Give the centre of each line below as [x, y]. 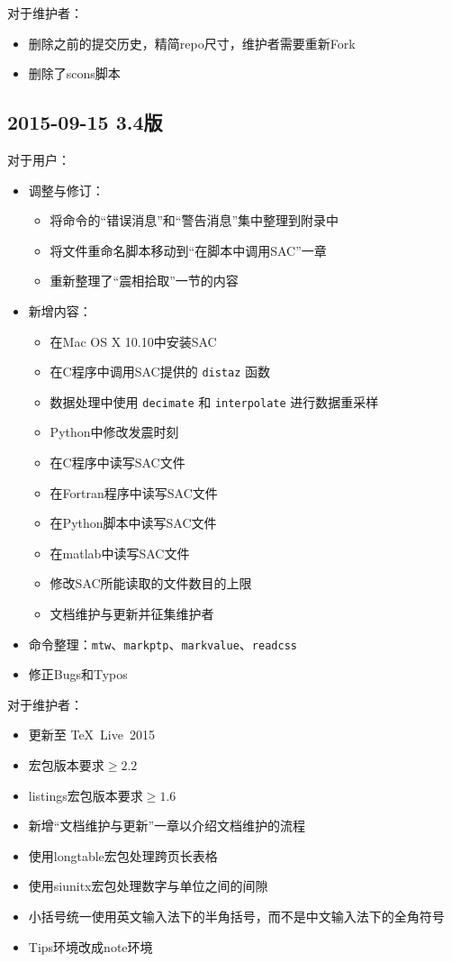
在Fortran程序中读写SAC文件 [134, 492]
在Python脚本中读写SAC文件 [133, 523]
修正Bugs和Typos [78, 674]
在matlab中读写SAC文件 [120, 553]
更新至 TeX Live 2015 [91, 735]
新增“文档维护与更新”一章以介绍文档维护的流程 [167, 826]
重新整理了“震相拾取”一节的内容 [144, 281]
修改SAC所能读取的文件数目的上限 [151, 583]
